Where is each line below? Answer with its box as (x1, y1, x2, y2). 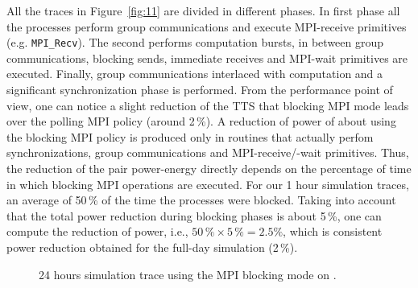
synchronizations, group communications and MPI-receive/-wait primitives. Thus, (6, 144, 409, 161)
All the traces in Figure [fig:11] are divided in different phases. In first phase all (6, 2, 400, 19)
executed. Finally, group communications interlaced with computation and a (6, 65, 383, 82)
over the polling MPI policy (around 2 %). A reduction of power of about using (6, 113, 396, 130)
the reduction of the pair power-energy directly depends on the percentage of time (6, 160, 412, 176)
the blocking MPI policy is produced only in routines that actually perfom (6, 128, 374, 145)
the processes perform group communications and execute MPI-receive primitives (6, 18, 407, 35)
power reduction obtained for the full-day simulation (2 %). (6, 238, 298, 255)
